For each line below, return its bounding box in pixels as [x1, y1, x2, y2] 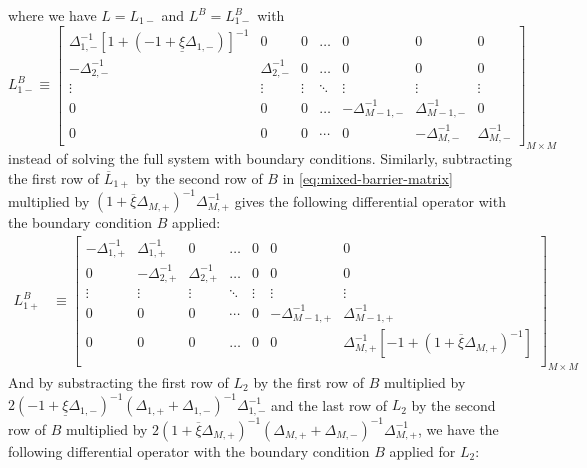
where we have [8, 5, 97, 25]
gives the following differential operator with [234, 190, 506, 211]
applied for [389, 440, 456, 461]
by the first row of [253, 371, 365, 392]
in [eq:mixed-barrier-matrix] [282, 167, 453, 188]
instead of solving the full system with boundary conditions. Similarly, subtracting [8, 147, 512, 168]
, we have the [417, 418, 499, 439]
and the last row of [271, 394, 388, 415]
